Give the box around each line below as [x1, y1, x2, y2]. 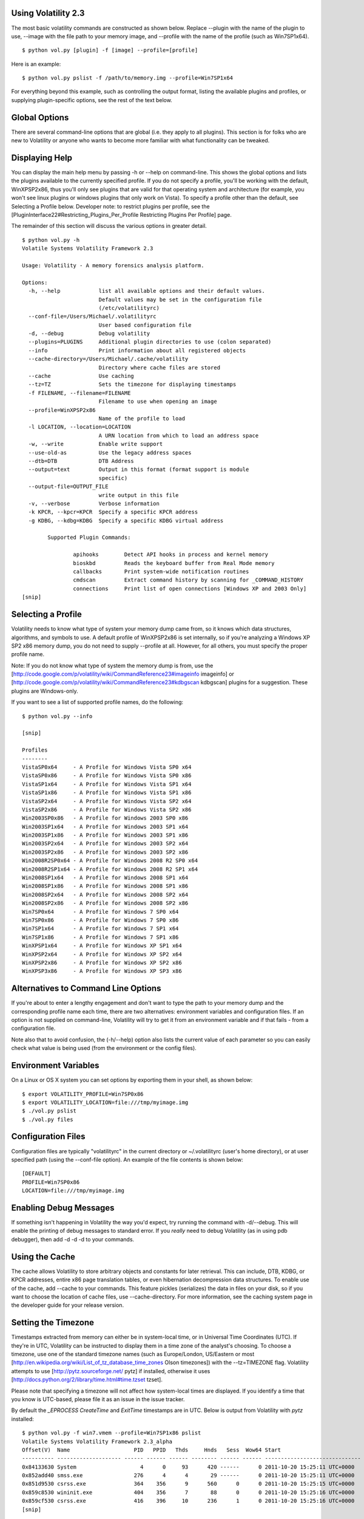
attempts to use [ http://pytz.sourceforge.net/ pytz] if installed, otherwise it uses [11, 1367, 211, 1374]
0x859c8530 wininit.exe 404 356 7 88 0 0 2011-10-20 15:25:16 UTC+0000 [22, 1489, 355, 1496]
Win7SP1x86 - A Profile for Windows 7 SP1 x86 [22, 933, 179, 941]
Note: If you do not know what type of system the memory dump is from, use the [11, 662, 214, 669]
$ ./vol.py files [22, 1116, 73, 1123]
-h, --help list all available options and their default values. [28, 287, 265, 295]
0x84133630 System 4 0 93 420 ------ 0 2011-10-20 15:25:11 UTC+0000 [22, 1463, 355, 1470]
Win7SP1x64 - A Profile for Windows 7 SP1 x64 [22, 925, 179, 932]
